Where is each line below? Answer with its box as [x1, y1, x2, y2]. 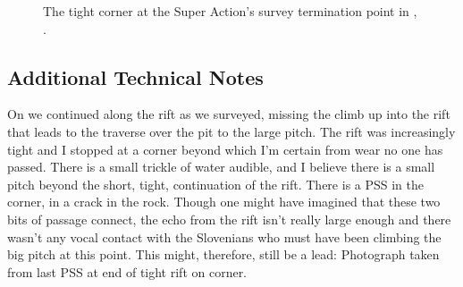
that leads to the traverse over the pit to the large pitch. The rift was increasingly [7, 122, 456, 140]
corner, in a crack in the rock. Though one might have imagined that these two [7, 192, 441, 211]
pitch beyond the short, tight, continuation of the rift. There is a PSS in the [7, 174, 425, 193]
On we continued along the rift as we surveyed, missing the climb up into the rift [7, 105, 450, 123]
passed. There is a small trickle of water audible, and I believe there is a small [7, 157, 435, 176]
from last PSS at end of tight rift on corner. [7, 262, 248, 281]
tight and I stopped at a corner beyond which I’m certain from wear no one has [7, 139, 443, 158]
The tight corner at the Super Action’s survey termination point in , [43, 2, 417, 20]
